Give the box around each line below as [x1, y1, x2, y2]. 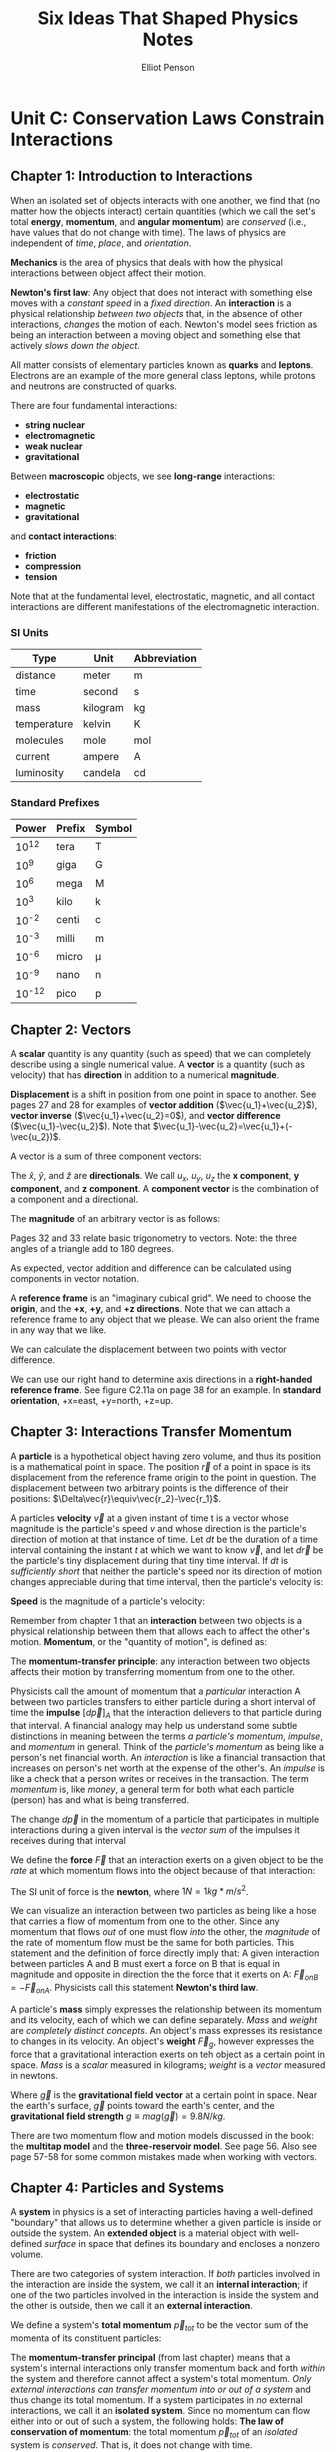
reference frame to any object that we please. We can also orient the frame [10, 1313, 320, 1325]
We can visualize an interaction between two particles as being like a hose [10, 1905, 317, 1917]
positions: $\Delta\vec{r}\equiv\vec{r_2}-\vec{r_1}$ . [10, 1492, 222, 1504]
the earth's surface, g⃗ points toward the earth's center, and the [10, 2099, 275, 2111]
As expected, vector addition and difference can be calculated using [10, 1262, 292, 1274]
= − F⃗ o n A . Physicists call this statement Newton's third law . [10, 1981, 259, 1996]
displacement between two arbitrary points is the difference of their [10, 1482, 289, 1494]
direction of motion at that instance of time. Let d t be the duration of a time [10, 1533, 318, 1545]
